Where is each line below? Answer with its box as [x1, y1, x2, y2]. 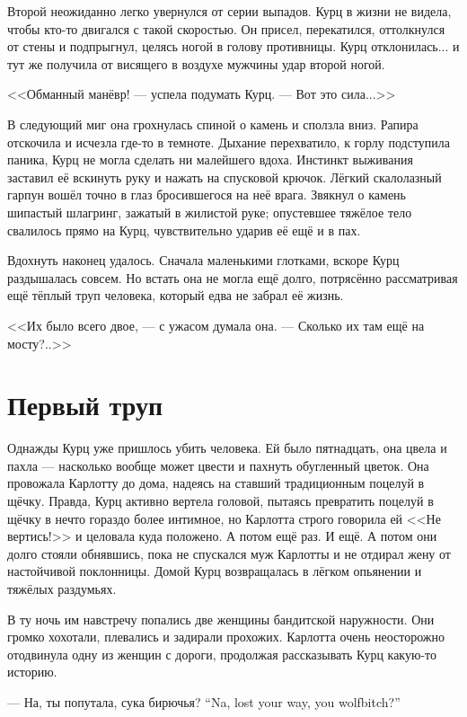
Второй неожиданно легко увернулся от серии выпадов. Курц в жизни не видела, [7, 2, 452, 20]
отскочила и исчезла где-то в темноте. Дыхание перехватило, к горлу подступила [7, 132, 451, 151]
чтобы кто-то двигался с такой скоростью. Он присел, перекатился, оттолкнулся [7, 19, 445, 38]
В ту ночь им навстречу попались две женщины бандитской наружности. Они [7, 609, 435, 628]
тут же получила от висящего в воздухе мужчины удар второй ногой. [7, 54, 385, 73]
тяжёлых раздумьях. [7, 579, 117, 597]
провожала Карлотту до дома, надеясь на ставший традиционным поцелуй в [7, 474, 425, 492]
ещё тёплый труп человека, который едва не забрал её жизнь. [7, 286, 344, 305]
